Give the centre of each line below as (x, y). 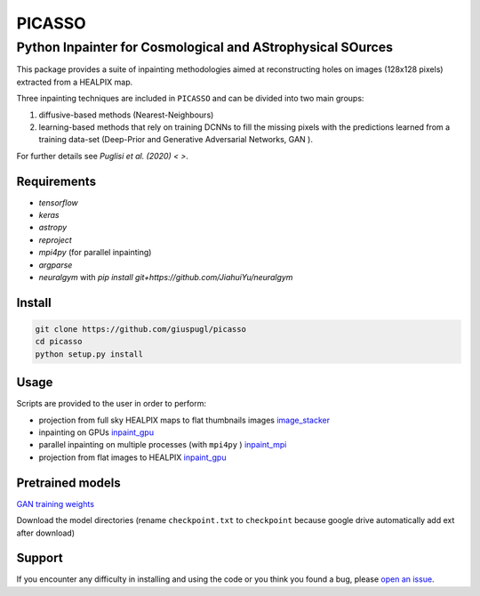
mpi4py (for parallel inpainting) (95, 253)
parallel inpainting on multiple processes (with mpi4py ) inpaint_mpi (163, 445)
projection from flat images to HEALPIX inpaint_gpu (132, 457)
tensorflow (59, 202)
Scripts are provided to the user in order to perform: (112, 404)
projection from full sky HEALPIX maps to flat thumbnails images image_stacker (184, 420)
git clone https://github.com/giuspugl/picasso (140, 329)
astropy (53, 228)
